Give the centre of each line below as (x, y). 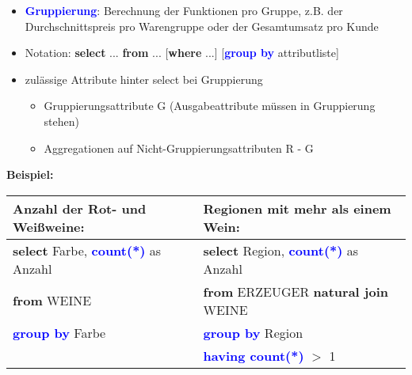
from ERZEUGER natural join (296, 291)
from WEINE (52, 301)
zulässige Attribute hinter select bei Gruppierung (144, 79)
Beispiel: (30, 174)
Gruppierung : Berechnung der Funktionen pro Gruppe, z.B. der (184, 10)
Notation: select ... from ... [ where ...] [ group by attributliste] (182, 53)
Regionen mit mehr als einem (297, 208)
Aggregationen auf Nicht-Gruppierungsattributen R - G (179, 148)
